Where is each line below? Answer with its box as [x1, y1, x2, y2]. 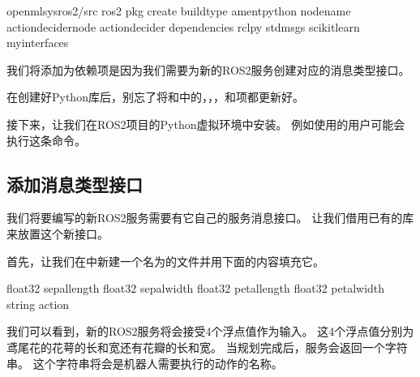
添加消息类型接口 [6, 171, 143, 196]
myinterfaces [6, 34, 69, 51]
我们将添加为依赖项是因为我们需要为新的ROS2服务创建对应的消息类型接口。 [6, 61, 410, 78]
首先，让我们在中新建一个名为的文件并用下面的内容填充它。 [6, 252, 324, 269]
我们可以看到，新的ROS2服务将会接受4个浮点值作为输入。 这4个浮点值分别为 [6, 323, 414, 340]
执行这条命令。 [6, 131, 86, 148]
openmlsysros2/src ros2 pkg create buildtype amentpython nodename [6, 2, 351, 19]
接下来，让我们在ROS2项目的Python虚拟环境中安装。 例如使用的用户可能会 [6, 115, 405, 132]
